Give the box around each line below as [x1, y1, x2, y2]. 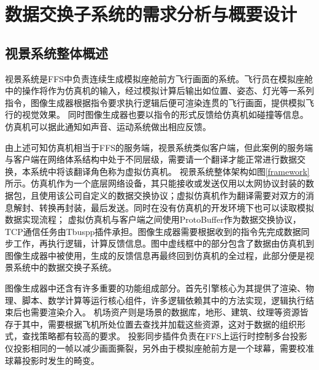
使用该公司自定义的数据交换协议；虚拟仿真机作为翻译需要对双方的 [39, 188, 306, 201]
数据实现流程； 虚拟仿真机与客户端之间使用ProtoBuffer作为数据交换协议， [5, 213, 301, 226]
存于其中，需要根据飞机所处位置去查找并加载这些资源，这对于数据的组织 [5, 317, 297, 330]
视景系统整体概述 [5, 43, 108, 62]
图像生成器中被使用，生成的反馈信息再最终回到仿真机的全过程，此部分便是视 [5, 249, 314, 261]
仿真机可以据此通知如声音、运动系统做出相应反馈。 [5, 120, 211, 133]
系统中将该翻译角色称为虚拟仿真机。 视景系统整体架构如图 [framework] [30, 164, 310, 177]
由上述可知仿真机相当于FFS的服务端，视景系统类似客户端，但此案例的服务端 [5, 141, 313, 153]
